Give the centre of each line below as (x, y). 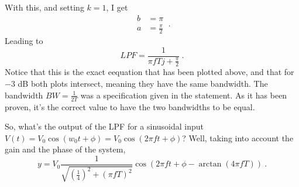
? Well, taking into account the (238, 137)
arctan (210, 164)
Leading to (24, 40)
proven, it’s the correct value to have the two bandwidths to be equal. (130, 106)
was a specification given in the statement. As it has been (184, 95)
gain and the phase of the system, (65, 149)
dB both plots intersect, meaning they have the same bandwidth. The (143, 84)
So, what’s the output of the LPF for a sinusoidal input (104, 126)
